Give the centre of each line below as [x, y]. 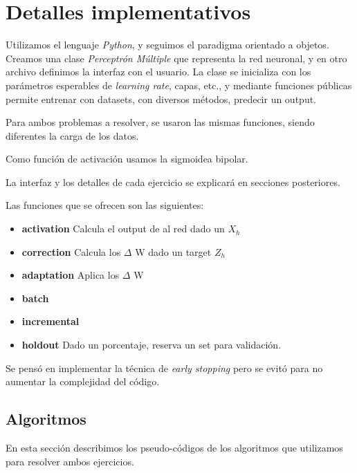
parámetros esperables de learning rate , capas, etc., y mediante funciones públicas [179, 85]
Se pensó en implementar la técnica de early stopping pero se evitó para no [164, 368]
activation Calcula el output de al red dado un [123, 229]
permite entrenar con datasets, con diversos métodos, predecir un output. [161, 99]
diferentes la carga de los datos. [72, 135]
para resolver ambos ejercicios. [70, 461]
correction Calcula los [71, 251]
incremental [51, 321]
